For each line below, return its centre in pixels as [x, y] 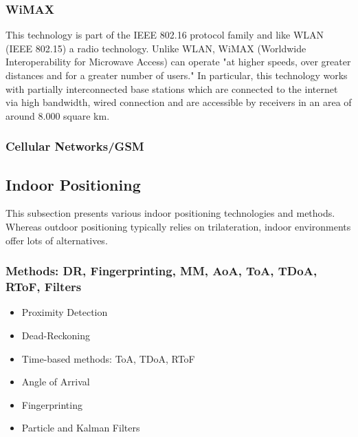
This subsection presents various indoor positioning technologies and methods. [170, 213]
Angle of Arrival [56, 382]
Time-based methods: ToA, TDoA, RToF [108, 358]
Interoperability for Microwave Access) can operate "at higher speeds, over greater [178, 62]
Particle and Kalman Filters [81, 428]
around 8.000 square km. [58, 115]
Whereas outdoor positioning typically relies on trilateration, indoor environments [178, 227]
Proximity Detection [65, 312]
